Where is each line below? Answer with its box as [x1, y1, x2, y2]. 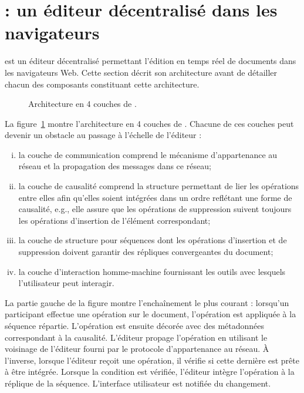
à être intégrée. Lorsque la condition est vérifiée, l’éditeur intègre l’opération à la [5, 365, 295, 378]
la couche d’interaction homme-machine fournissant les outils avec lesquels [18, 265, 286, 277]
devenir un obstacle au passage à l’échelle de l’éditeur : [5, 129, 202, 141]
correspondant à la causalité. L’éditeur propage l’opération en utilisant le [5, 331, 268, 343]
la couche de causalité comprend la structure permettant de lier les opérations [18, 180, 299, 192]
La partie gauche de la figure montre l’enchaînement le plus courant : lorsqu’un [5, 296, 289, 308]
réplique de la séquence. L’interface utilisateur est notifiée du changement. [5, 377, 271, 389]
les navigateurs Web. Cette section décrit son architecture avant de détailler [5, 66, 278, 78]
